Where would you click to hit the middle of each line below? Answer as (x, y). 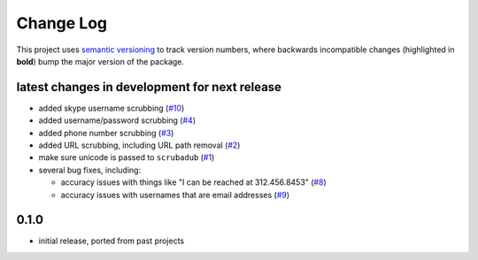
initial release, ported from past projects (112, 241)
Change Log (62, 23)
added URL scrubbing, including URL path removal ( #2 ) (139, 145)
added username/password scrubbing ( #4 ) (117, 120)
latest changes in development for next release (149, 87)
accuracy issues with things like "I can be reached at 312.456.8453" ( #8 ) (193, 182)
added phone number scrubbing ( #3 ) (106, 133)
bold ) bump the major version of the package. (100, 61)
